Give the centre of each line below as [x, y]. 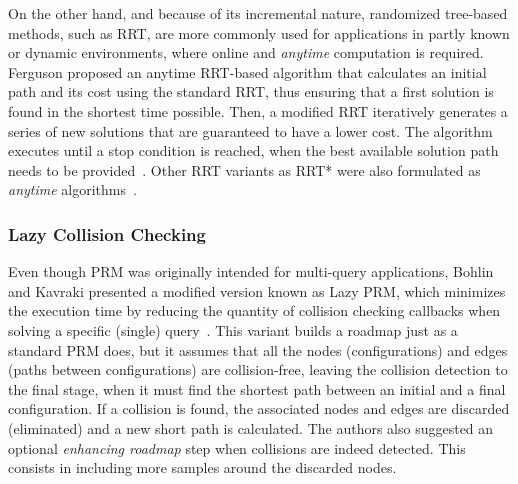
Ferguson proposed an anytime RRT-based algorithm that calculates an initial [247, 71]
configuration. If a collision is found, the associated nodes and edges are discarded [259, 408]
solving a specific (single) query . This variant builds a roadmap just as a [233, 329]
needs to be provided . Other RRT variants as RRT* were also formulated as [244, 169]
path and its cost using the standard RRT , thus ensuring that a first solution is [251, 91]
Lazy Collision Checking [107, 233]
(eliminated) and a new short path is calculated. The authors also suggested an [251, 427]
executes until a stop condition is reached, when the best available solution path [253, 150]
